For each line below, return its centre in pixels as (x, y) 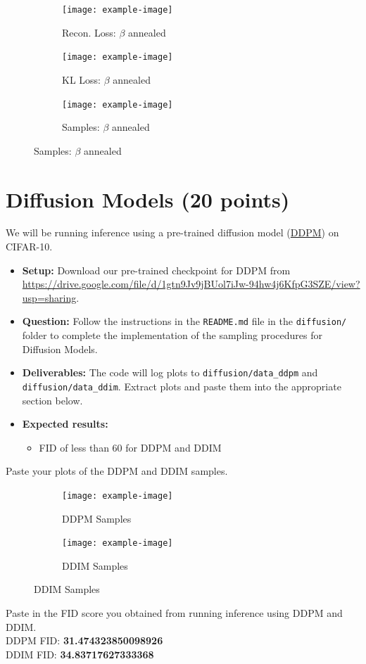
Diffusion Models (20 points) (148, 199)
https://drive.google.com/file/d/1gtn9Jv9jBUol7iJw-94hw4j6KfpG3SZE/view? (191, 284)
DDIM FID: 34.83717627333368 (80, 654)
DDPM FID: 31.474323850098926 (84, 640)
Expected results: (65, 424)
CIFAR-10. (29, 247)
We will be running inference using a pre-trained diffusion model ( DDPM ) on (172, 232)
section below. (52, 400)
